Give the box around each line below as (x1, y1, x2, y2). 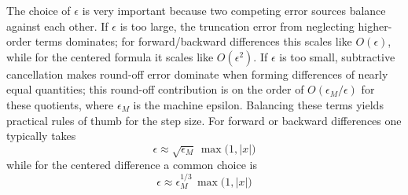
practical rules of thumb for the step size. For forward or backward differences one (6, 112, 402, 128)
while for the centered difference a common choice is (6, 156, 258, 173)
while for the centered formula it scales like (6, 48, 214, 64)
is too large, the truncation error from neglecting (119, 17, 355, 34)
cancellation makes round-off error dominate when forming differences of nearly (6, 65, 388, 82)
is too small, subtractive (279, 48, 395, 64)
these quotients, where (6, 96, 114, 112)
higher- (358, 17, 392, 34)
